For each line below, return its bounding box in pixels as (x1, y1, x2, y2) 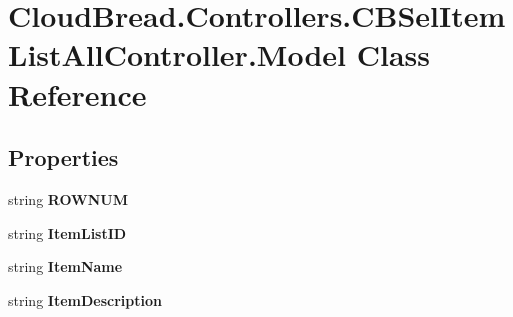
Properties (8, 142, 119, 173)
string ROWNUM (8, 188, 129, 209)
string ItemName (8, 256, 123, 277)
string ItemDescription (8, 289, 162, 310)
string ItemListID (8, 222, 127, 243)
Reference (8, 73, 147, 114)
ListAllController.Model (8, 34, 346, 75)
